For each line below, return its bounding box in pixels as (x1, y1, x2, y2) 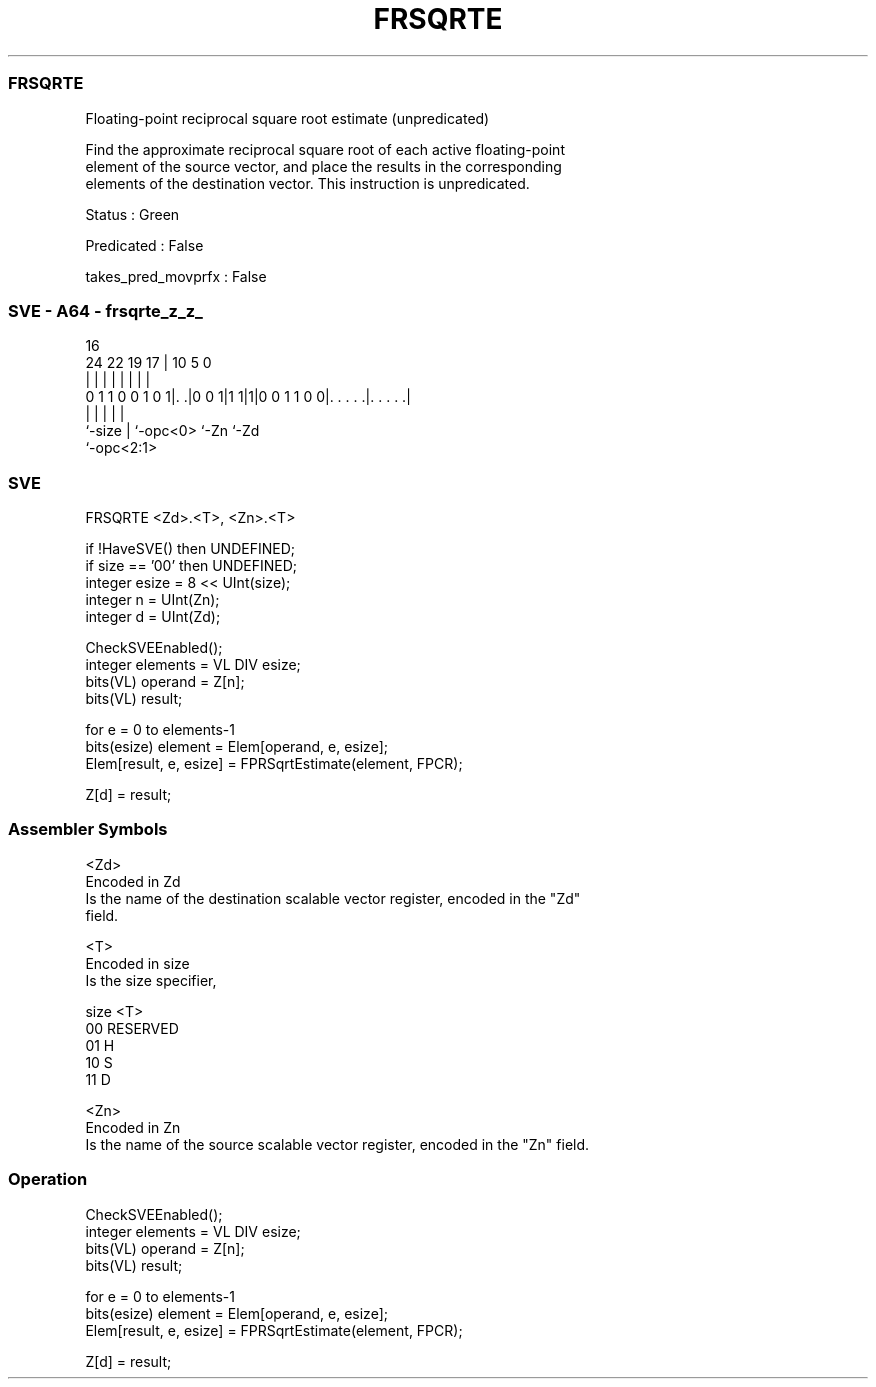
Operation (8, 1169, 88, 1190)
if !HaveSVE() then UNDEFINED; (85, 540, 295, 557)
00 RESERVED (85, 1019, 179, 1037)
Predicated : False (85, 236, 204, 254)
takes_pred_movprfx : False (85, 267, 267, 285)
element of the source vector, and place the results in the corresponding (85, 157, 562, 175)
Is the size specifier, (85, 971, 217, 989)
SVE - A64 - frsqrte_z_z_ (8, 300, 203, 321)
